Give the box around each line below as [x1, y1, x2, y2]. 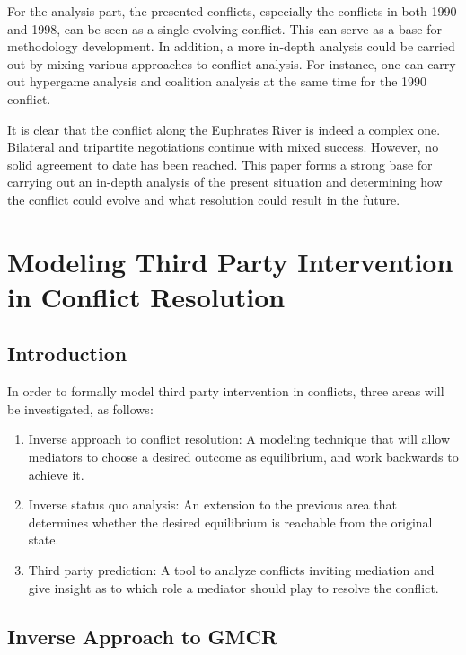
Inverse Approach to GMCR [7, 622, 278, 650]
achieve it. [28, 465, 84, 483]
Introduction [7, 340, 127, 367]
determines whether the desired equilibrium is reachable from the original [28, 512, 433, 531]
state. [28, 530, 59, 549]
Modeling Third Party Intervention [7, 243, 453, 279]
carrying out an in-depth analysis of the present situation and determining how [7, 173, 443, 191]
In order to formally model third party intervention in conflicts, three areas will [7, 382, 444, 401]
